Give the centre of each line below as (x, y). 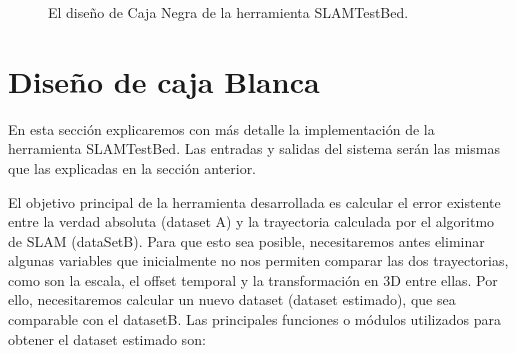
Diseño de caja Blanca (164, 80)
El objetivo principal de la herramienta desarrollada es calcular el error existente (254, 201)
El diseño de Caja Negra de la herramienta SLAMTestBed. (228, 12)
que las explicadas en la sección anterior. (132, 167)
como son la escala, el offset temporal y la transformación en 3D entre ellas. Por (253, 279)
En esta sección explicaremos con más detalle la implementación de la (221, 128)
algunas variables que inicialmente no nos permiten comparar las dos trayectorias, (258, 260)
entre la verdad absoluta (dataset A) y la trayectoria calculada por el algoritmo (251, 221)
